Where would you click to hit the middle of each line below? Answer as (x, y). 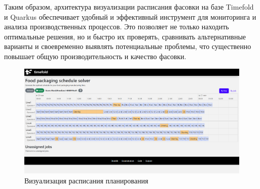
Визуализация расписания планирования (86, 180)
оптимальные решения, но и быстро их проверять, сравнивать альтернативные (125, 36)
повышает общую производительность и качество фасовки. (95, 56)
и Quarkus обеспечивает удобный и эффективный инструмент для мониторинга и (130, 16)
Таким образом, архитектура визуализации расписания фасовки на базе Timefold (129, 7)
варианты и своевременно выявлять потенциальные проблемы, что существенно (128, 46)
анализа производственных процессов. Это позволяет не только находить (117, 27)
